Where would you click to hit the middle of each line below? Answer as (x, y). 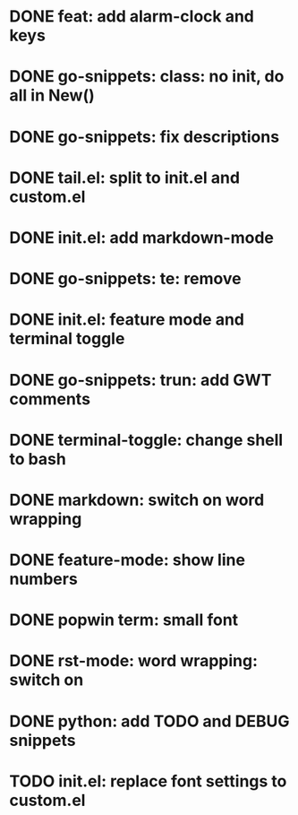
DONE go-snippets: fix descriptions (145, 137)
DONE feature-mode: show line (128, 560)
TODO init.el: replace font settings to (148, 781)
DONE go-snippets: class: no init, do (147, 77)
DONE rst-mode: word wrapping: (133, 661)
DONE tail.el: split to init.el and (124, 178)
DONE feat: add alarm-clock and (132, 17)
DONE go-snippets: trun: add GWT (140, 380)
